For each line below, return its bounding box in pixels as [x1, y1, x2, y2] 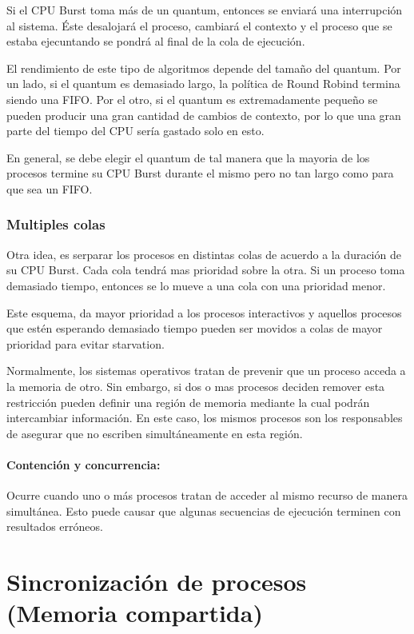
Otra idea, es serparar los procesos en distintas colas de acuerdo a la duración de [6, 245, 401, 262]
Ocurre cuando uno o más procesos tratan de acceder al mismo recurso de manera [6, 487, 408, 504]
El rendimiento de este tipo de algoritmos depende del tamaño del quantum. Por [6, 59, 401, 76]
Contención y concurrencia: [6, 456, 161, 473]
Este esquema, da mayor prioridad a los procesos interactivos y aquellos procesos [6, 304, 402, 321]
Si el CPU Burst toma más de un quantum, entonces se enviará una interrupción [6, 2, 403, 18]
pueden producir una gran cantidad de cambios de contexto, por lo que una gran [6, 106, 401, 123]
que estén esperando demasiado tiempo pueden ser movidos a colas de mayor [6, 320, 383, 337]
